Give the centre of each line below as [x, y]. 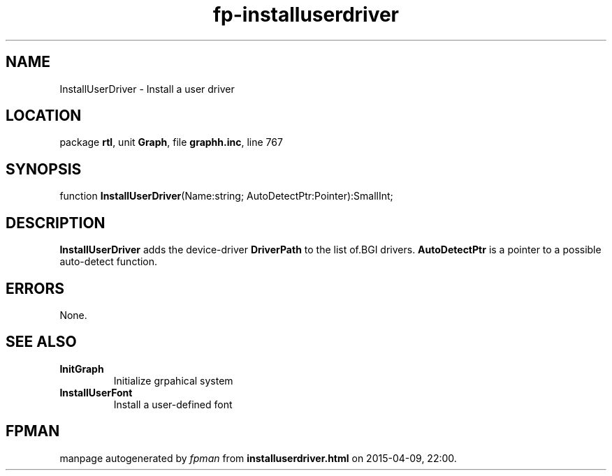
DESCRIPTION [56, 223]
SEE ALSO [41, 342]
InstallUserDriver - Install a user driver [147, 89]
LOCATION [44, 116]
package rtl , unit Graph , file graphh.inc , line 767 [171, 142]
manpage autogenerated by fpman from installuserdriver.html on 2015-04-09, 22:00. [258, 458]
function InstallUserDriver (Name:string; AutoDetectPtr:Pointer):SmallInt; [226, 196]
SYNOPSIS [44, 169]
